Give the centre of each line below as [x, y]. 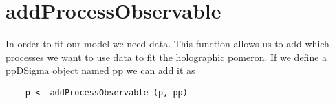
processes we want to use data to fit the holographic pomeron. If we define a [166, 57]
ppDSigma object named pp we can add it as [100, 70]
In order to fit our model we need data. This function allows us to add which [167, 44]
